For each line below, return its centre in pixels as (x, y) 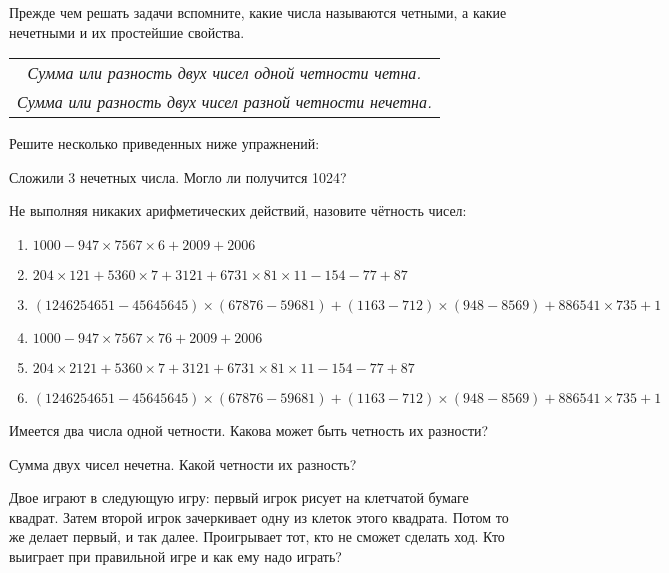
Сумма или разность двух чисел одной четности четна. (224, 73)
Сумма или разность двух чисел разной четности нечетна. (224, 102)
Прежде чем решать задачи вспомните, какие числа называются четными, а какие (258, 12)
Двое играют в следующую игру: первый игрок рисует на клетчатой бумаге (239, 497)
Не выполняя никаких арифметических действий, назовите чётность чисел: (238, 210)
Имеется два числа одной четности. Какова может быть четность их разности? (249, 429)
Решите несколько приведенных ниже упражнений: (164, 143)
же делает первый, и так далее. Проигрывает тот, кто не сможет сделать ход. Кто (257, 536)
